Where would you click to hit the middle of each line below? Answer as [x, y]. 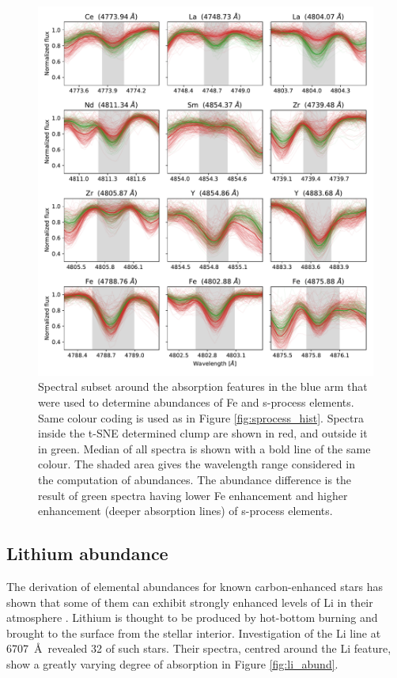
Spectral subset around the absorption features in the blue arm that [203, 386]
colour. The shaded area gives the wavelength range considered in [197, 464]
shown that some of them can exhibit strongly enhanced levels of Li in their [190, 602]
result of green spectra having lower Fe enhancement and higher [193, 495]
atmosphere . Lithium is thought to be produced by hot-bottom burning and [192, 617]
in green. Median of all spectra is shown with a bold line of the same [204, 448]
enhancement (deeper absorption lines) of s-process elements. [185, 511]
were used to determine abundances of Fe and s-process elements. [196, 402]
